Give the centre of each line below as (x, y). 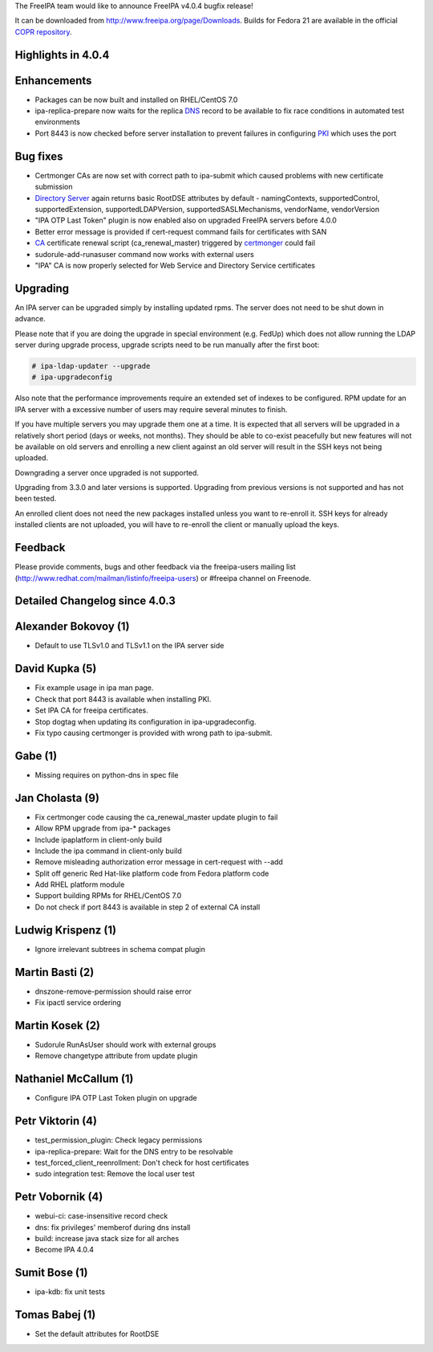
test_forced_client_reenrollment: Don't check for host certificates (142, 1162)
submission (54, 187)
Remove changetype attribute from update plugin (116, 1056)
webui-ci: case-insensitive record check (101, 1216)
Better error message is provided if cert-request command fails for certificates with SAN (181, 231)
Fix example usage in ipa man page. (94, 688)
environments (57, 122)
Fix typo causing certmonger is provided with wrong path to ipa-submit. (154, 733)
